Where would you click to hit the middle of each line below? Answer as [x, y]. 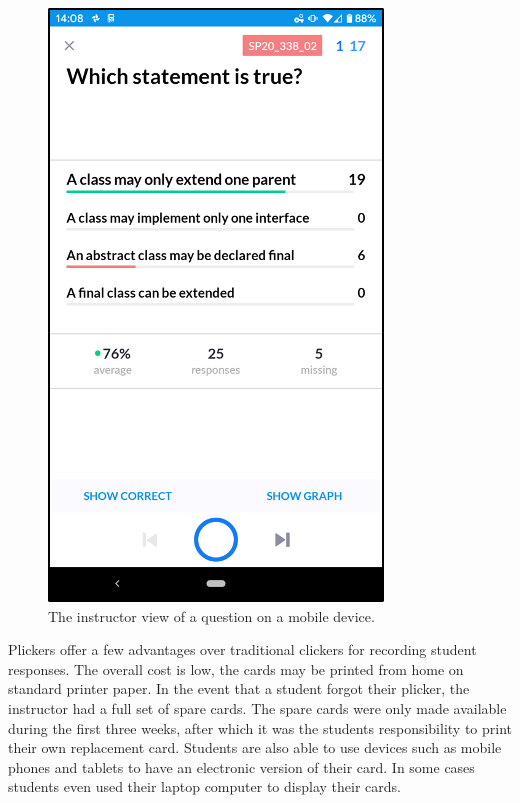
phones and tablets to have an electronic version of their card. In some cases [241, 766]
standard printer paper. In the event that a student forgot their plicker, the [239, 688]
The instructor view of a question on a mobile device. [211, 615]
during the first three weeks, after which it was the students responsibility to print [260, 727]
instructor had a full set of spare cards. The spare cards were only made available [257, 707]
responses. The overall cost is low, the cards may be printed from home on [236, 668]
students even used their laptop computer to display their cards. [204, 786]
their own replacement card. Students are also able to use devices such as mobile [255, 747]
